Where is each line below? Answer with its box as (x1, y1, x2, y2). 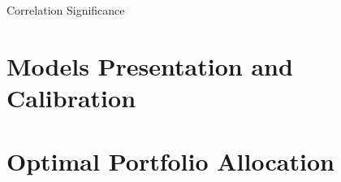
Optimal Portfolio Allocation (6, 145, 335, 178)
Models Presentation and (6, 49, 293, 82)
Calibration (6, 80, 136, 114)
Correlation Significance (6, 2, 125, 18)
